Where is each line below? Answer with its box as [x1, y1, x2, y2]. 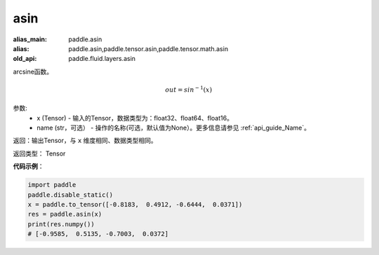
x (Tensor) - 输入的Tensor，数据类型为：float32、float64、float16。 [36, 113, 233, 122]
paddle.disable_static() [27, 191, 114, 199]
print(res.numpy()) [27, 220, 95, 228]
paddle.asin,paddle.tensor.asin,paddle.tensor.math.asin [68, 44, 228, 53]
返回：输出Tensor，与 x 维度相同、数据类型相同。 [13, 137, 157, 145]
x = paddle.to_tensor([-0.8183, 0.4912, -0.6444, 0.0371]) [27, 200, 243, 209]
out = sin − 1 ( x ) [165, 85, 213, 94]
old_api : [13, 55, 37, 63]
